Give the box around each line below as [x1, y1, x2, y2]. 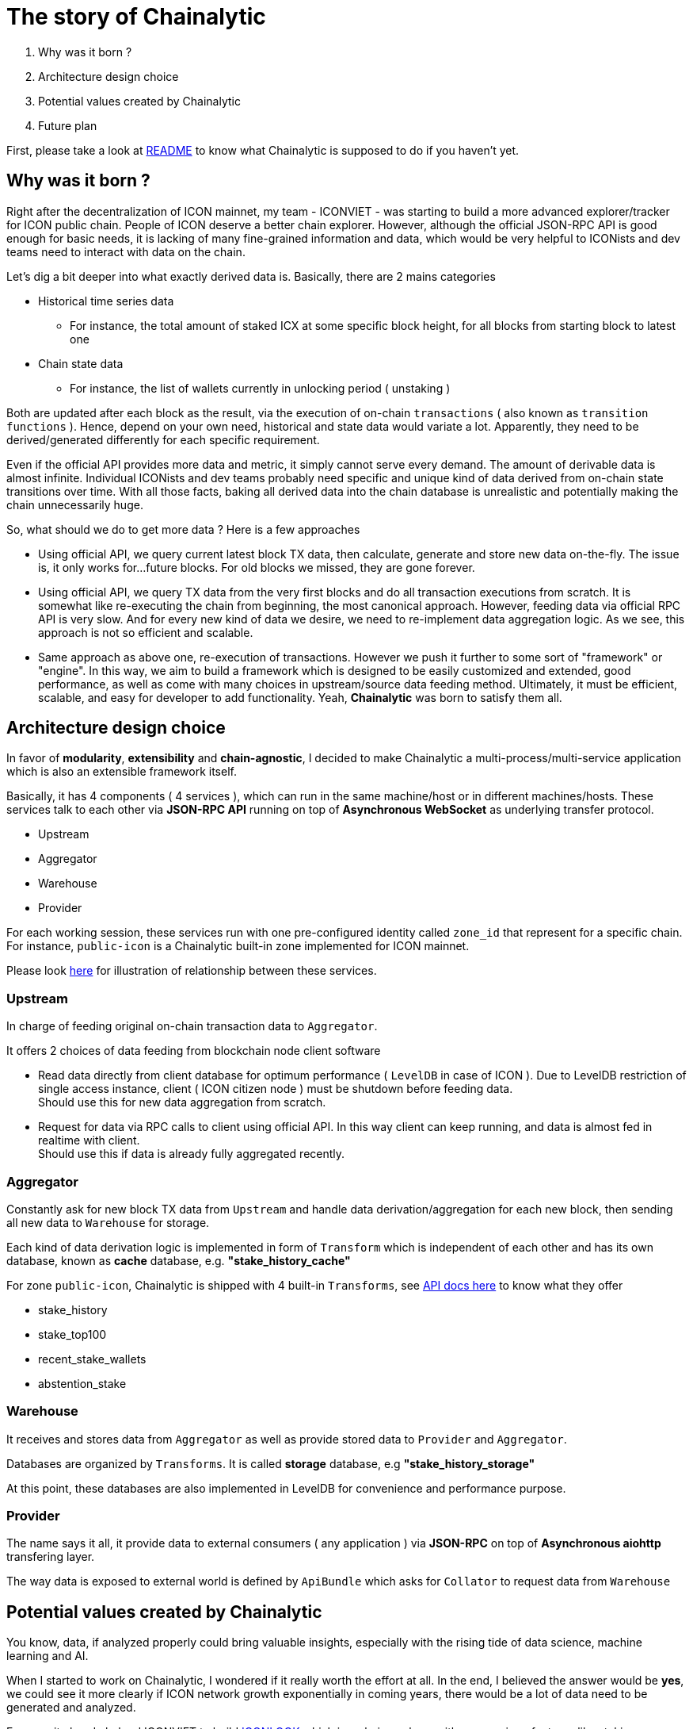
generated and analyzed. [6, 1700, 136, 1715]
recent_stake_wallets [38, 1351, 147, 1366]
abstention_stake [38, 1376, 127, 1390]
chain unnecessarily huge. [6, 497, 143, 512]
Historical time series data [38, 293, 174, 308]
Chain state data [38, 356, 124, 370]
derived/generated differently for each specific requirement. [6, 432, 320, 447]
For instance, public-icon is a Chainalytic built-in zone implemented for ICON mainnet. [6, 939, 470, 953]
